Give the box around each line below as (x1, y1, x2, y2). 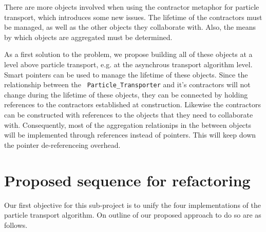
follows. (4, 219, 28, 230)
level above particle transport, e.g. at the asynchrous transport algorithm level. (4, 59, 253, 69)
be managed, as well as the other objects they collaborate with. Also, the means (4, 22, 256, 32)
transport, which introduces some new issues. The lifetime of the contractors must (4, 11, 262, 22)
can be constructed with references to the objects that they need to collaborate (4, 109, 253, 120)
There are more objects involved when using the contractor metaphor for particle (4, 2, 259, 12)
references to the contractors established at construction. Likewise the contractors (4, 99, 261, 110)
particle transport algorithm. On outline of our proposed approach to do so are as (4, 209, 261, 220)
